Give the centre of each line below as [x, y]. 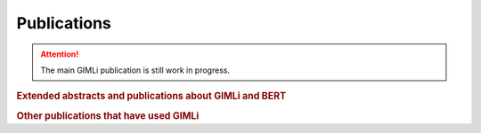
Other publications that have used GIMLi [108, 115]
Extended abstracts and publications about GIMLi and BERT [151, 96]
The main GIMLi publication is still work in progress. [135, 70]
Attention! [60, 54]
